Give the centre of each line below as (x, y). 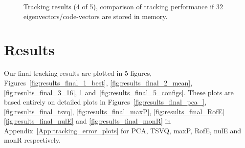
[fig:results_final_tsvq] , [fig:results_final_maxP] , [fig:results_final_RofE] (114, 111)
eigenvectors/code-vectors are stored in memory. (96, 16)
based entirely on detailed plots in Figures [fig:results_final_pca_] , (105, 102)
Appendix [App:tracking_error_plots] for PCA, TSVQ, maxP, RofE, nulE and (123, 130)
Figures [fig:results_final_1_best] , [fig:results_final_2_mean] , (98, 82)
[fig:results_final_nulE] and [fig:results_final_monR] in (88, 121)
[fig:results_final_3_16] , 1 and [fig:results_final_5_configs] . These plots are (119, 92)
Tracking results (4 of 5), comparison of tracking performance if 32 (123, 6)
